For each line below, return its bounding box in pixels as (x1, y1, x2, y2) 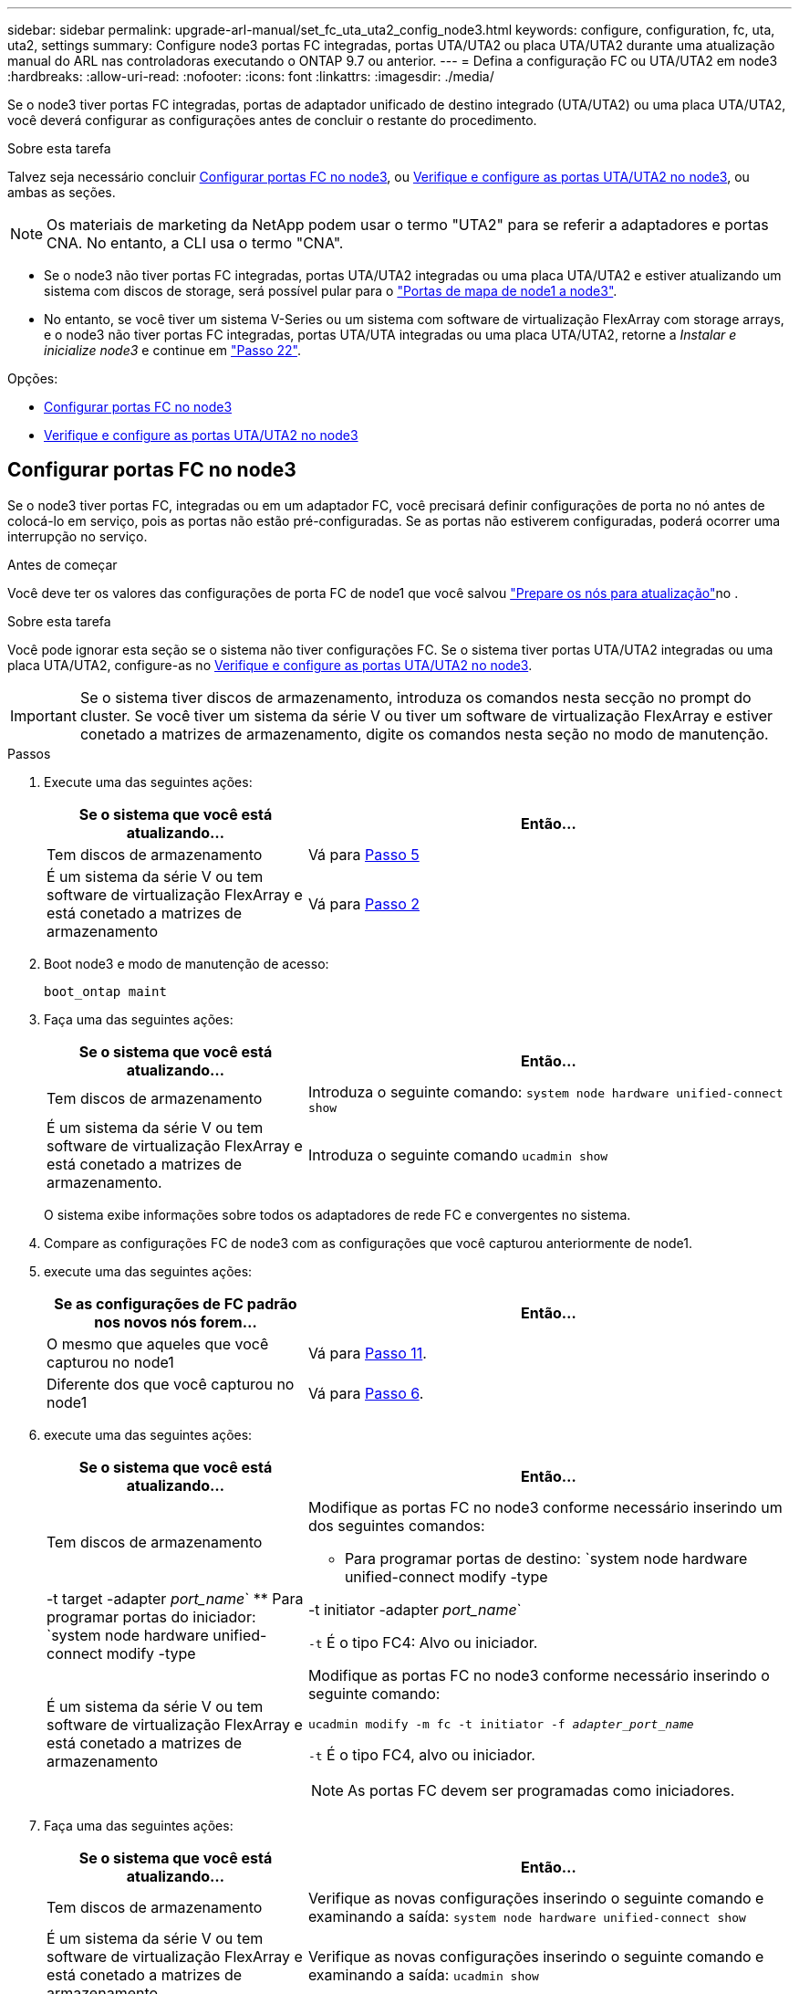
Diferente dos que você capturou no (47, 1374, 295, 1393)
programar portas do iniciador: (47, 1607, 256, 1626)
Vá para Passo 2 (307, 894, 420, 913)
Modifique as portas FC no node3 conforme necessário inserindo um (307, 1497, 783, 1516)
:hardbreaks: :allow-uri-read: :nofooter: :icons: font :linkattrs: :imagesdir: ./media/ (7, 68, 494, 84)
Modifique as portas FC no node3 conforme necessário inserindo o (307, 1665, 770, 1684)
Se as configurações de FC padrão (54, 1294, 297, 1313)
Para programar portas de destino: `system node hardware (344, 1548, 748, 1568)
